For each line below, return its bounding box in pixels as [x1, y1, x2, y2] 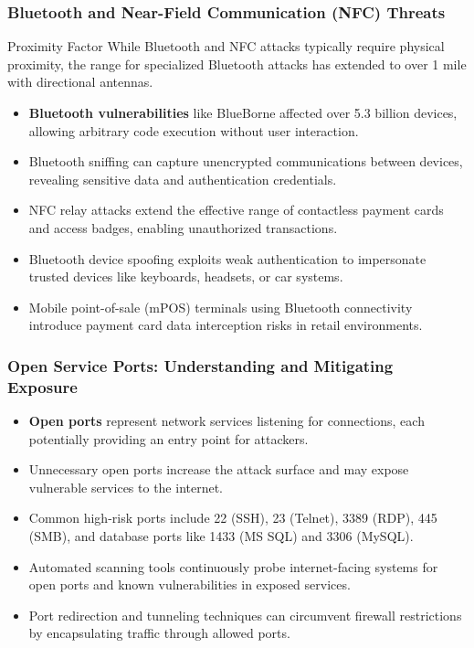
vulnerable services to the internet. [28, 477, 224, 496]
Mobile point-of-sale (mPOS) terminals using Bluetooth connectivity [28, 297, 413, 316]
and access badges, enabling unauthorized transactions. [28, 218, 338, 237]
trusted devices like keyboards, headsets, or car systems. [28, 267, 343, 286]
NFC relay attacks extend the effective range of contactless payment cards [28, 200, 444, 219]
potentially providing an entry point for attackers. [28, 429, 309, 448]
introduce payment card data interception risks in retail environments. [28, 315, 423, 335]
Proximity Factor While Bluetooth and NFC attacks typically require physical [7, 37, 445, 56]
